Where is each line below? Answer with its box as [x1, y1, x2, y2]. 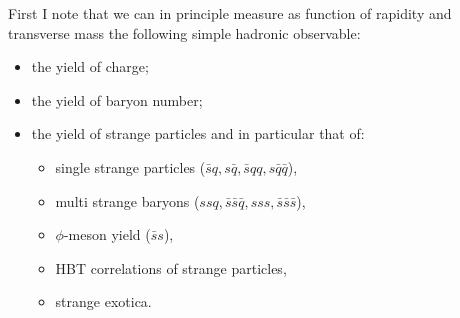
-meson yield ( [63, 224, 151, 245]
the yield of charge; [31, 56, 149, 77]
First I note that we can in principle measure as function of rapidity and [8, 3, 452, 23]
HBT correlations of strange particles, [55, 257, 287, 278]
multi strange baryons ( [55, 190, 200, 211]
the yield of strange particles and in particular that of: [31, 123, 365, 144]
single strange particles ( [55, 156, 206, 177]
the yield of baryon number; [31, 89, 203, 110]
